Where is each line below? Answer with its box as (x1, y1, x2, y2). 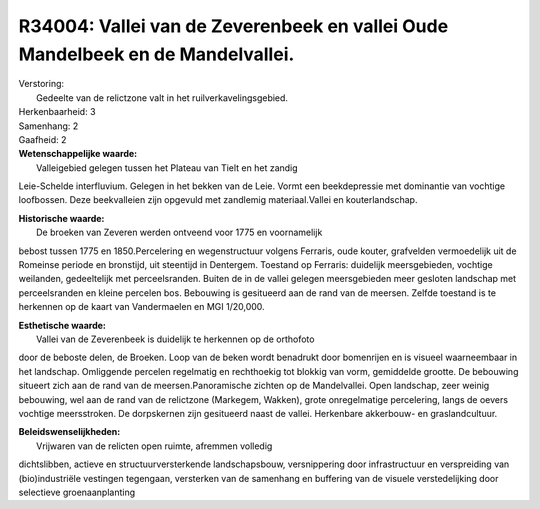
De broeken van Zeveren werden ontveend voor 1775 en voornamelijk (36, 226, 323, 239)
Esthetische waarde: (18, 319, 107, 331)
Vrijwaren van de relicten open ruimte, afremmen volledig (36, 440, 273, 452)
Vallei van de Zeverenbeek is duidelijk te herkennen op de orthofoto (36, 333, 315, 345)
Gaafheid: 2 (18, 133, 67, 145)
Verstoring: (18, 78, 65, 90)
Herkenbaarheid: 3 (18, 106, 96, 118)
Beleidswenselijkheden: (18, 426, 121, 438)
